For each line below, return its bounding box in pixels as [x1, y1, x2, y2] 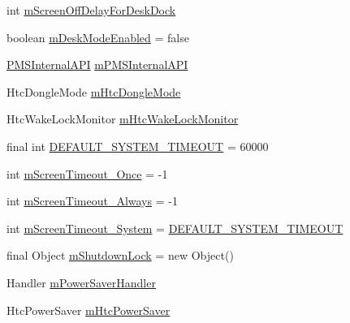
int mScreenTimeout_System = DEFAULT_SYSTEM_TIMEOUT [6, 219, 344, 236]
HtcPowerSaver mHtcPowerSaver [6, 301, 171, 318]
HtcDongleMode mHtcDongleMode [6, 83, 181, 100]
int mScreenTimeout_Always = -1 [6, 192, 178, 209]
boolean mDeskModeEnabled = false [6, 28, 189, 45]
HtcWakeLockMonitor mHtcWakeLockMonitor [6, 110, 239, 127]
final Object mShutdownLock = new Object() [6, 247, 234, 264]
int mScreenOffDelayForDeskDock [6, 2, 176, 18]
